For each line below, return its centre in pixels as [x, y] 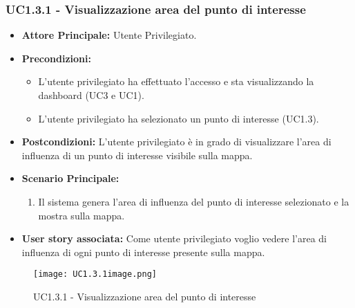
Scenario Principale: [70, 178]
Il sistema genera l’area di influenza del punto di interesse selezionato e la [194, 201]
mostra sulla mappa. [81, 215]
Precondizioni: [56, 58]
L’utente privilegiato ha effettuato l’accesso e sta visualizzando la [176, 81]
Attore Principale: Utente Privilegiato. [109, 35]
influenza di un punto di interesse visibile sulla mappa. [137, 155]
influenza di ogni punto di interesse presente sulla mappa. [143, 252]
